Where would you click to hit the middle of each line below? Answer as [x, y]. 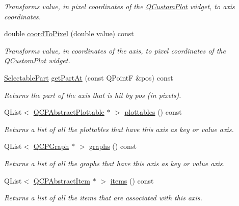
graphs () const [113, 146]
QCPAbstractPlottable [69, 112]
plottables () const [153, 112]
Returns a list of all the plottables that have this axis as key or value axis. [119, 129]
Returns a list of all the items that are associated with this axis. [103, 198]
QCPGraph [51, 146]
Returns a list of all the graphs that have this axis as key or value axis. [115, 163]
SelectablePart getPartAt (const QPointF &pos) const [89, 77]
